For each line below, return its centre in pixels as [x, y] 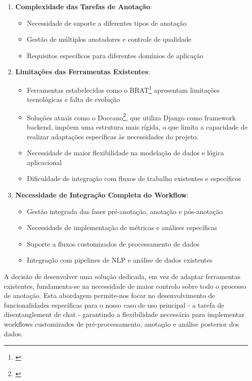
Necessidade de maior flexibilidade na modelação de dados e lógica [126, 153]
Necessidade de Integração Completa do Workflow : [102, 195]
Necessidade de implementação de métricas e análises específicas [122, 227]
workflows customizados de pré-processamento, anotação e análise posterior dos [122, 323]
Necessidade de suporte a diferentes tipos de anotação [107, 23]
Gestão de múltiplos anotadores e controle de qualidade [109, 39]
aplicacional [44, 162]
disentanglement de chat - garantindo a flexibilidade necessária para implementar [124, 314]
